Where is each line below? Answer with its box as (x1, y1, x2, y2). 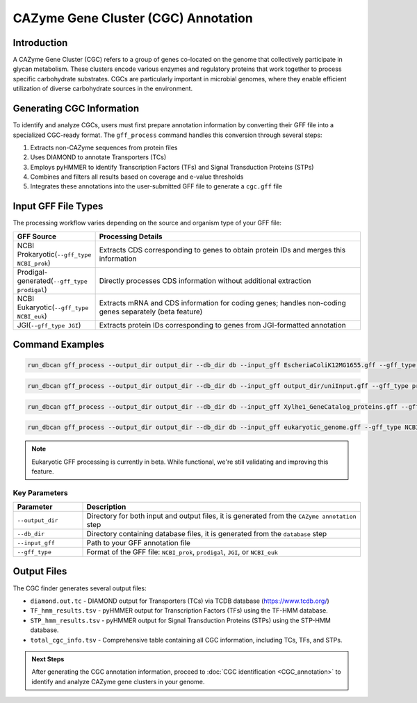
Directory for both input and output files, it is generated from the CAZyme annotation (86, 511, 357, 521)
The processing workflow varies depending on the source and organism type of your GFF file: (13, 219, 281, 227)
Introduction (13, 37, 68, 49)
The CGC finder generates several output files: (13, 584, 147, 592)
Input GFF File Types (13, 200, 104, 212)
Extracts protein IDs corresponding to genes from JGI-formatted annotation (99, 320, 347, 330)
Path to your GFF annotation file (86, 538, 191, 548)
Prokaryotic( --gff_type (17, 249, 92, 259)
